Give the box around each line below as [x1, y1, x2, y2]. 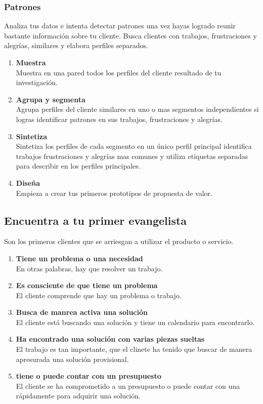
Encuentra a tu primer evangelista [4, 212, 187, 228]
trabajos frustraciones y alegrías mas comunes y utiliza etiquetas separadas [16, 150, 248, 161]
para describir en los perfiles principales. [16, 160, 141, 171]
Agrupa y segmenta [16, 94, 85, 104]
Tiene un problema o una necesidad [16, 253, 143, 263]
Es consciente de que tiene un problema [16, 280, 158, 291]
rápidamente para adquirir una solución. [16, 390, 141, 401]
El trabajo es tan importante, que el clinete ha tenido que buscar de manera [16, 344, 252, 354]
